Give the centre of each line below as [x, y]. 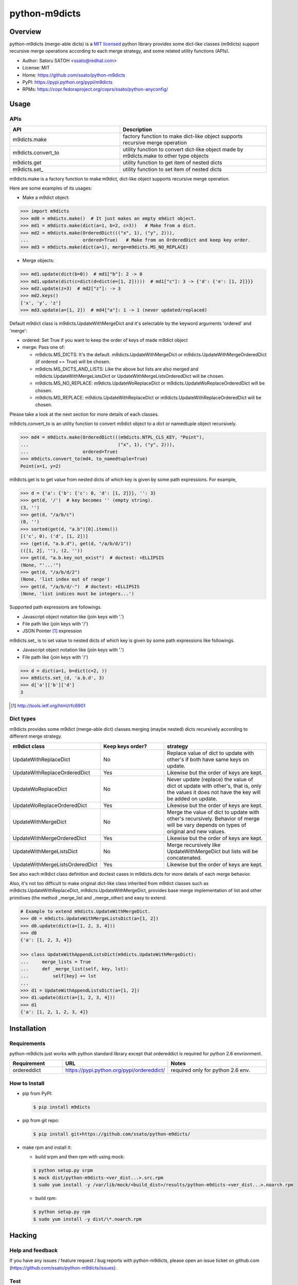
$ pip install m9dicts [62, 1107]
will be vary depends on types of [207, 825]
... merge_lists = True [55, 962]
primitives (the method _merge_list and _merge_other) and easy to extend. [88, 897]
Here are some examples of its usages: [51, 188]
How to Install [27, 1083]
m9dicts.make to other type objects [166, 156]
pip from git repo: [41, 1121]
